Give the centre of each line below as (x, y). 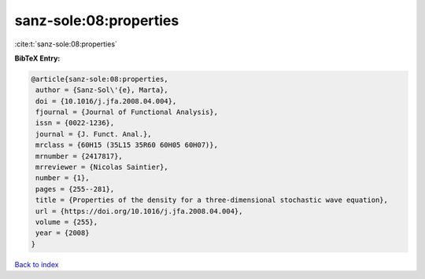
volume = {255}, (67, 222)
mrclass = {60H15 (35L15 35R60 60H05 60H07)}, (127, 145)
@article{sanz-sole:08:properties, (100, 79)
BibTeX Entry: (37, 58)
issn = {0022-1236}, (75, 123)
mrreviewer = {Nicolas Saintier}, (102, 167)
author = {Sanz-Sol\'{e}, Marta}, (102, 90)
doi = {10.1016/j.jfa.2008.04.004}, (106, 101)
